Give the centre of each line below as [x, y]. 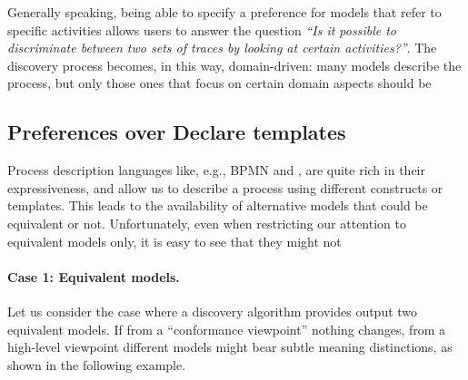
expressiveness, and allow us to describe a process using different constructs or [225, 187]
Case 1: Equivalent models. [94, 276]
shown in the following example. [97, 364]
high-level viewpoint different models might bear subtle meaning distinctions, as [230, 347]
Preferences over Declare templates [177, 132]
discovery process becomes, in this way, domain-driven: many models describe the [234, 65]
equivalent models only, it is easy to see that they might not [174, 241]
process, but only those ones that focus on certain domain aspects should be [219, 83]
